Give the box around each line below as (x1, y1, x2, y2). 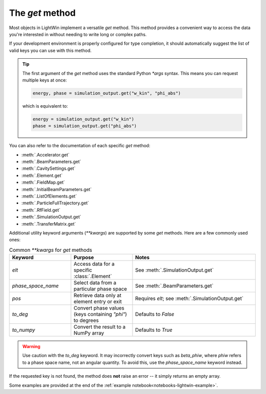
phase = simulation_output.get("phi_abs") (33, 123, 137, 129)
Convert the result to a (73, 323, 126, 330)
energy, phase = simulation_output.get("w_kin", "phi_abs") (33, 90, 181, 96)
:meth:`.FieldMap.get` (21, 179, 65, 185)
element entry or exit (73, 298, 122, 305)
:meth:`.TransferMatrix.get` (21, 221, 76, 227)
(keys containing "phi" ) (73, 311, 128, 318)
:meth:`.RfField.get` (21, 207, 61, 213)
